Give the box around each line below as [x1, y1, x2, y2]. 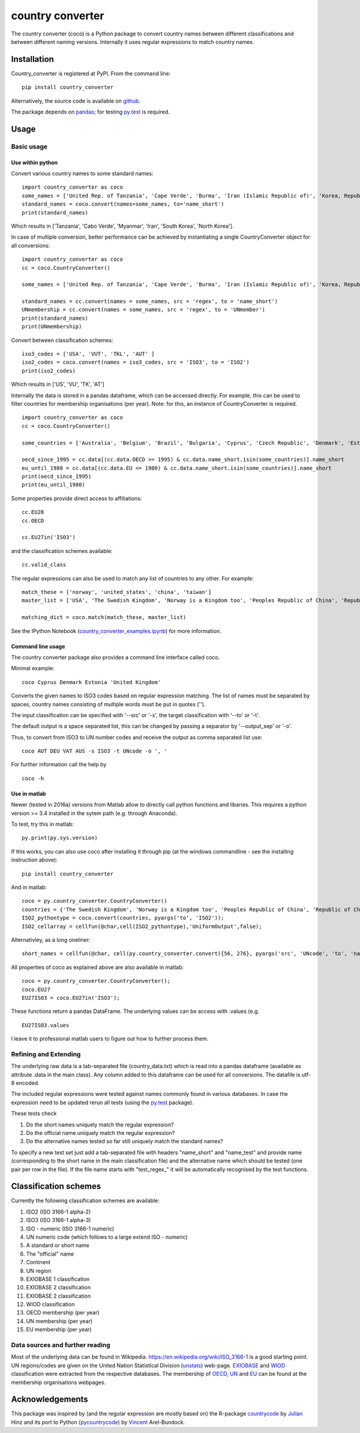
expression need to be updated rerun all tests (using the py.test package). [11, 1099, 194, 1106]
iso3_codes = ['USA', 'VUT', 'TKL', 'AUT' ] [22, 350, 155, 358]
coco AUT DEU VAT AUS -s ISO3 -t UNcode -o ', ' [22, 748, 167, 754]
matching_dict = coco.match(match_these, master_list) [22, 614, 187, 621]
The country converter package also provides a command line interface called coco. [11, 653, 220, 661]
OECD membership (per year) [26, 1309, 100, 1316]
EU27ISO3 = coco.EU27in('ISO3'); [22, 994, 120, 1001]
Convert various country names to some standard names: [11, 170, 154, 177]
